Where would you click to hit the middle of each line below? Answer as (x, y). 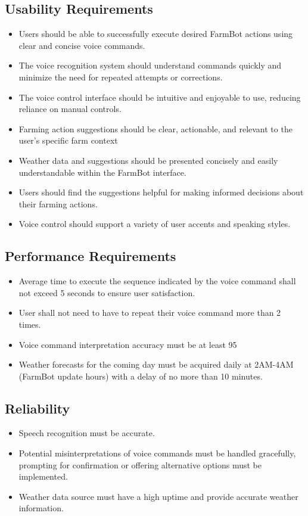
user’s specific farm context (68, 140)
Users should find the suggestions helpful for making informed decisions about (161, 192)
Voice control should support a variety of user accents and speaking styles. (155, 224)
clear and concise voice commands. (82, 45)
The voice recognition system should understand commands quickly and (150, 65)
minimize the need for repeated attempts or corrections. (121, 77)
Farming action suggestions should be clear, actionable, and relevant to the (155, 128)
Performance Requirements (91, 256)
